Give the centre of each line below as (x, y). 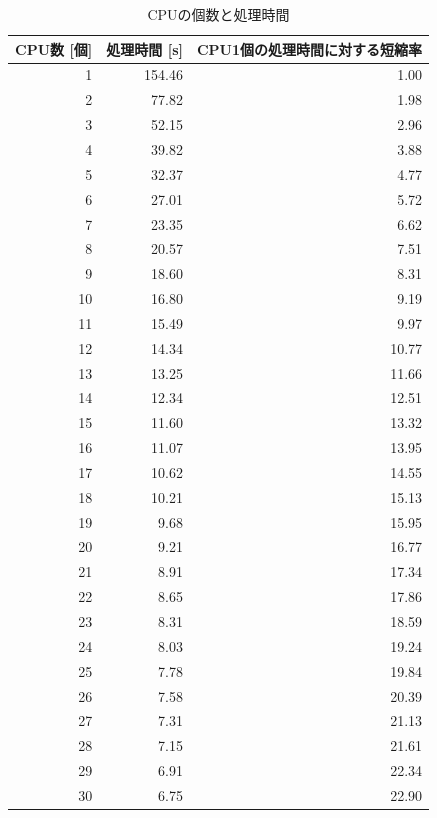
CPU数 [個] (54, 48)
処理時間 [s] (144, 48)
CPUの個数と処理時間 (218, 14)
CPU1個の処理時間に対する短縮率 (309, 48)
